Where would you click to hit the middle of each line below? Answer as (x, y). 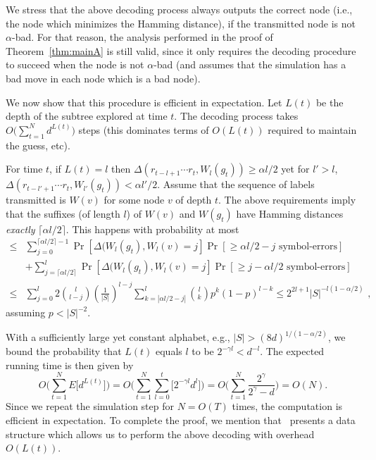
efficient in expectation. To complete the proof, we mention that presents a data (181, 419)
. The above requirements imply (287, 200)
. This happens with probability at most (152, 229)
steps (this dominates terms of (144, 129)
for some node (134, 200)
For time (24, 169)
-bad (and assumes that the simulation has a (250, 64)
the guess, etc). (38, 145)
